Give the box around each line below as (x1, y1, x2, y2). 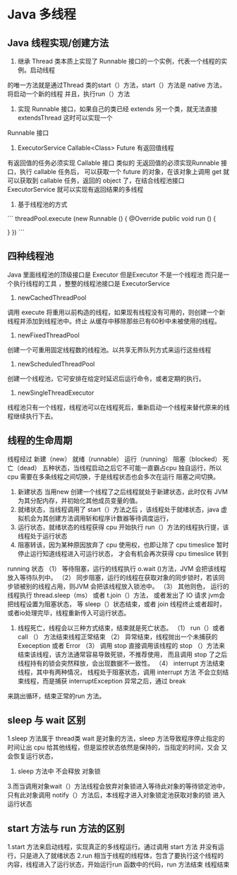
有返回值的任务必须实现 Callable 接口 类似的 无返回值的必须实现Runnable (7, 158, 220, 167)
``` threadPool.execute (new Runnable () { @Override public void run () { (7, 214, 217, 223)
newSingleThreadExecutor (17, 388, 95, 397)
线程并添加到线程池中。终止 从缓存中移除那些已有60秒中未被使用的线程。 (7, 316, 221, 325)
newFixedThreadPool (17, 330, 80, 340)
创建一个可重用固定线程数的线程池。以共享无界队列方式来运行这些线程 (7, 345, 212, 354)
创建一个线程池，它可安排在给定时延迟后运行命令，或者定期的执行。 (7, 374, 205, 383)
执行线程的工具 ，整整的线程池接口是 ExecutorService (13, 279, 171, 287)
